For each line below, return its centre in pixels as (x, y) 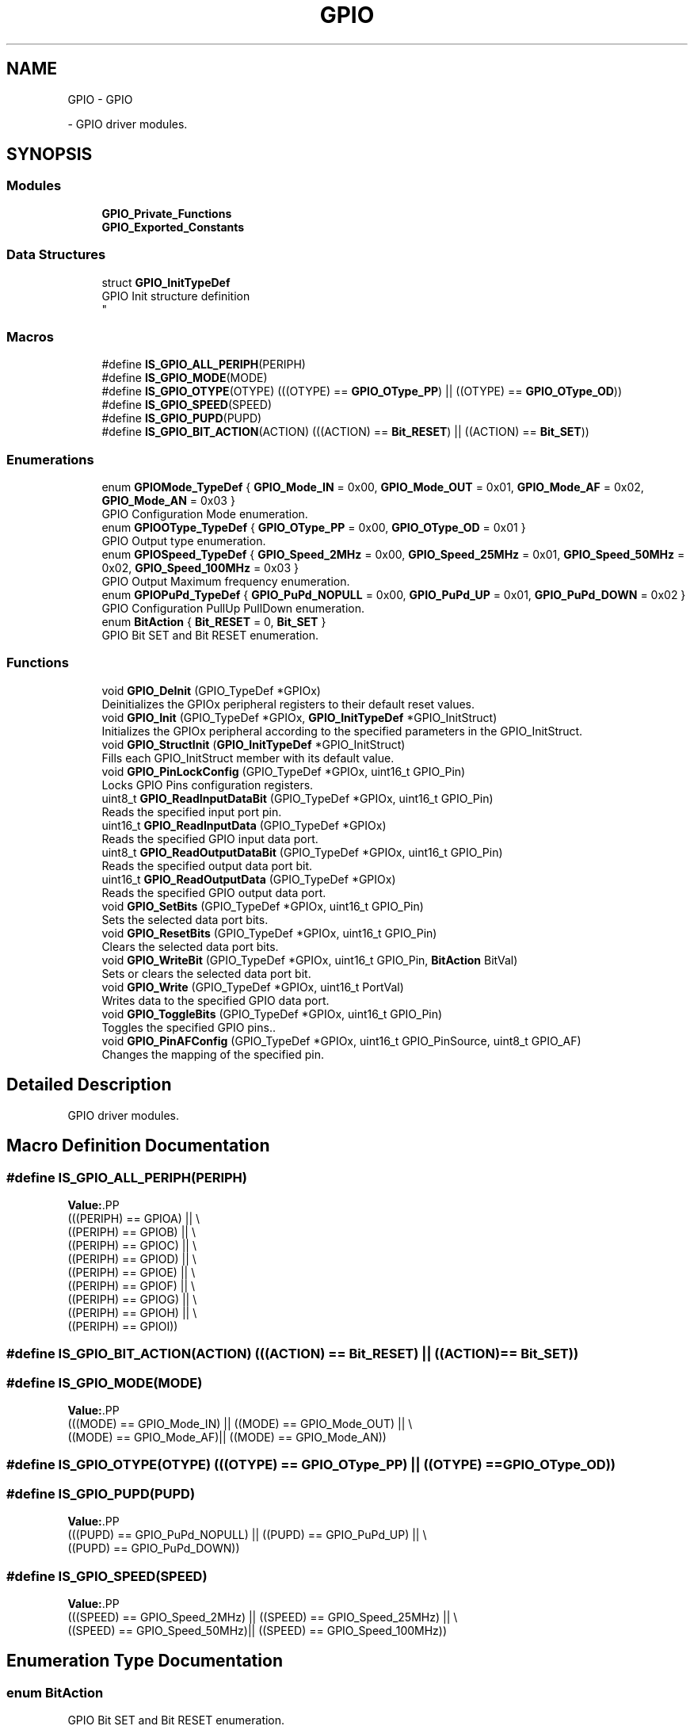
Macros (30, 336)
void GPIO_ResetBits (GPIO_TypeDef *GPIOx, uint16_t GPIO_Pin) (269, 933)
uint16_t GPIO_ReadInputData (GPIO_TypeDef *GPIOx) (244, 825)
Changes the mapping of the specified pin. (213, 1054)
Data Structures (56, 255)
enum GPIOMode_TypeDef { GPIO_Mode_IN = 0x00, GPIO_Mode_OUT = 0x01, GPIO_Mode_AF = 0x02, (373, 487)
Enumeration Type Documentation (145, 1661)
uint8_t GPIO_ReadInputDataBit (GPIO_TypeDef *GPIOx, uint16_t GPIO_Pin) (297, 798)
